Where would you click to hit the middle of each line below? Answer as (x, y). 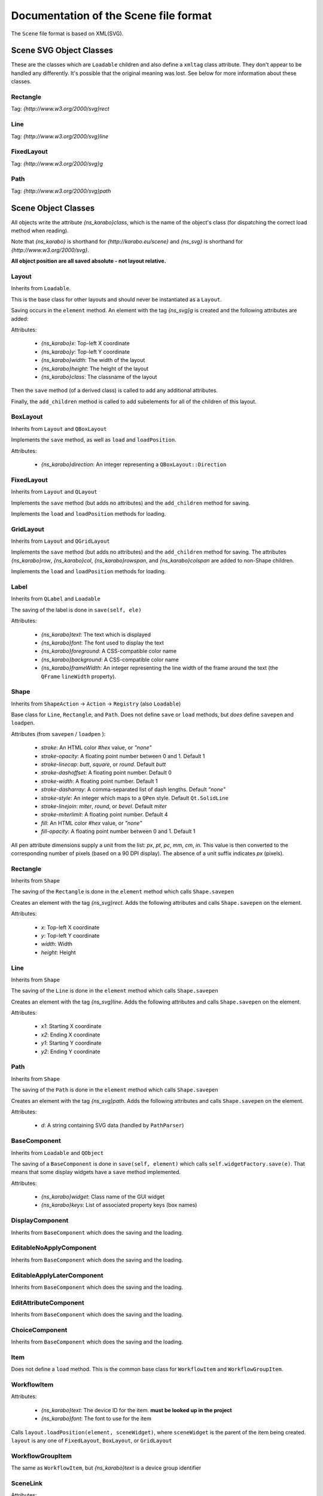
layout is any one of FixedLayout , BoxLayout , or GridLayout (92, 1440)
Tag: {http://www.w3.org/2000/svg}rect (60, 109)
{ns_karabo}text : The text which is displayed (96, 634)
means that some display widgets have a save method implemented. (96, 1172)
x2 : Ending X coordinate (71, 1035)
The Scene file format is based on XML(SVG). (67, 34)
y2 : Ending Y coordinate (71, 1051)
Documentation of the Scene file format (112, 16)
